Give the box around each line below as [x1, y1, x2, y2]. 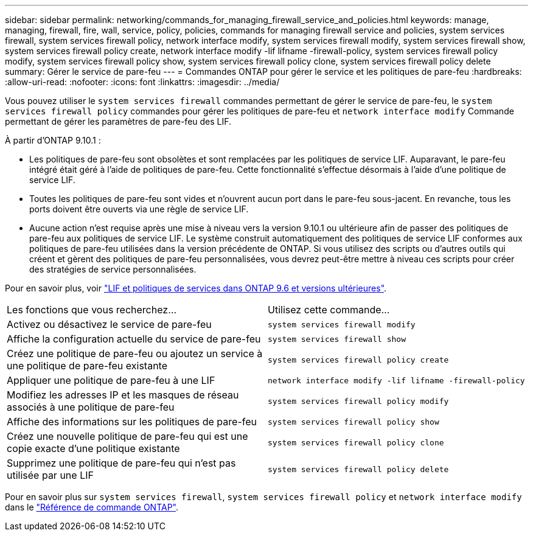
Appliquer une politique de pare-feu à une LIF [7, 374, 215, 386]
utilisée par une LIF [7, 469, 94, 481]
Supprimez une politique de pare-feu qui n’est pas [7, 457, 236, 469]
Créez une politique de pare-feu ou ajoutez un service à [7, 347, 263, 360]
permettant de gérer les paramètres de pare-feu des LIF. [5, 116, 232, 127]
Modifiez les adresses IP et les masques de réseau [7, 389, 239, 401]
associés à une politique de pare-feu [7, 401, 175, 413]
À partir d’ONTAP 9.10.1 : [5, 135, 101, 145]
